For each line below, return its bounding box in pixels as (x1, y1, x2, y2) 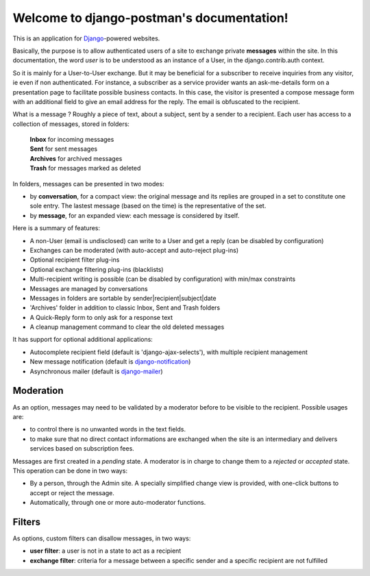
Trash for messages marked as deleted (29, 164, 141, 173)
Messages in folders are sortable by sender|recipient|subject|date (29, 294, 217, 302)
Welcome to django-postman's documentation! (12, 10, 289, 25)
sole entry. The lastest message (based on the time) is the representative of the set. (29, 202, 267, 210)
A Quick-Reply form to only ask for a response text (29, 313, 173, 321)
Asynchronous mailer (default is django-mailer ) (29, 367, 164, 375)
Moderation (12, 385, 64, 397)
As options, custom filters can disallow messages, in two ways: (12, 534, 191, 542)
